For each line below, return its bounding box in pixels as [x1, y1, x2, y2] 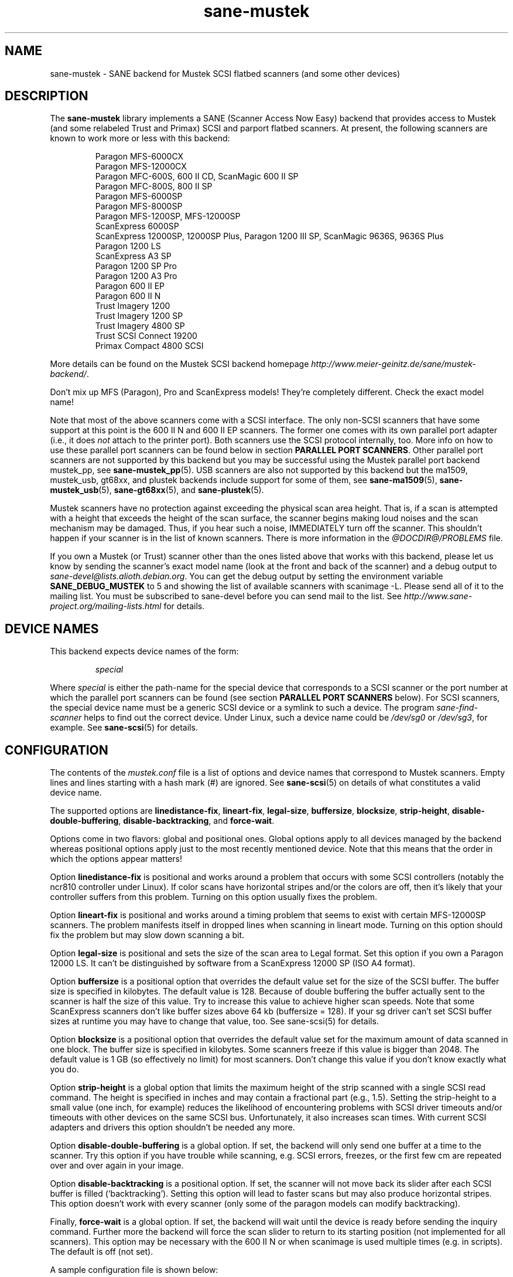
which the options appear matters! [50, 854, 182, 864]
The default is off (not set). [50, 1247, 153, 1257]
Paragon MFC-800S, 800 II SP [95, 181, 213, 192]
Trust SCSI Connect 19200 [95, 331, 197, 341]
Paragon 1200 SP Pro [95, 261, 177, 271]
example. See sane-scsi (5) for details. [50, 722, 198, 733]
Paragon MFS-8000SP [95, 201, 183, 212]
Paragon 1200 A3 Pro [95, 271, 177, 281]
